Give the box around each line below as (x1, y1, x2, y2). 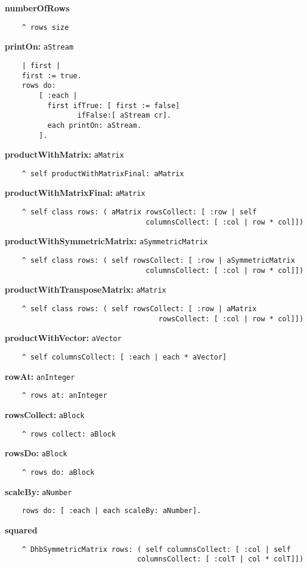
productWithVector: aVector (5, 331, 122, 344)
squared (5, 523, 38, 536)
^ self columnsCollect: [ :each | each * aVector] (21, 353, 227, 362)
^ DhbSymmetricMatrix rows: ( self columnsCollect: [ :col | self (21, 545, 291, 554)
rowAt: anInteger (5, 370, 75, 382)
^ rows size (21, 23, 69, 32)
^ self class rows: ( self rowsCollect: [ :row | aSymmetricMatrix (21, 256, 295, 265)
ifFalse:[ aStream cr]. (77, 111, 172, 120)
